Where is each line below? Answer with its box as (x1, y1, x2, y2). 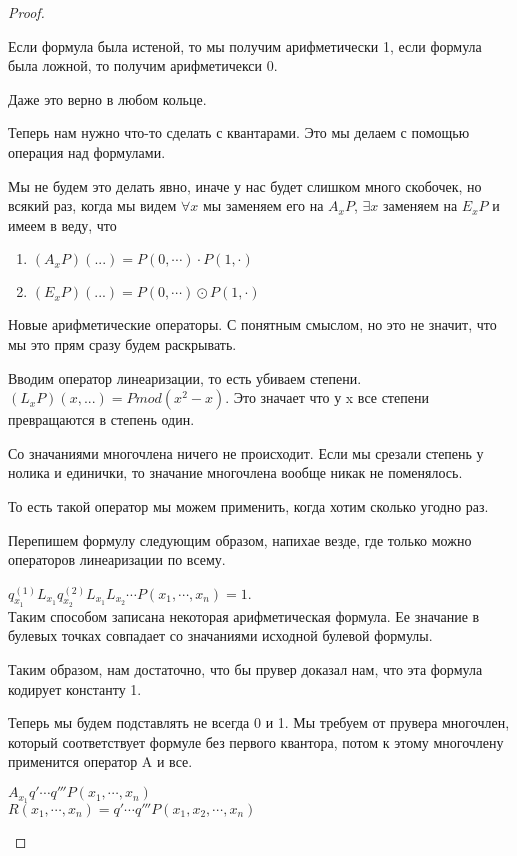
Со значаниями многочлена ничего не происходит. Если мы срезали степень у (8, 442, 484, 463)
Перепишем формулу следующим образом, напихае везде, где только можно (8, 529, 472, 550)
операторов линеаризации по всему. (8, 549, 226, 570)
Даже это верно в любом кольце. (8, 88, 207, 109)
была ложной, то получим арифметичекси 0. (8, 55, 278, 76)
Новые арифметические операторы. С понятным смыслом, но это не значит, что (8, 314, 497, 335)
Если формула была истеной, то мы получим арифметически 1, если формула (8, 35, 482, 56)
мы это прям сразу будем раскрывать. (8, 333, 237, 354)
